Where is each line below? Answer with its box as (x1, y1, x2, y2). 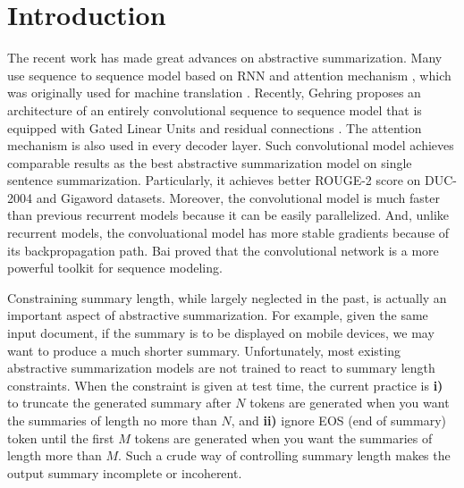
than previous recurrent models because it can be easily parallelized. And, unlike (7, 206, 450, 224)
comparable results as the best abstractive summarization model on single (7, 153, 412, 172)
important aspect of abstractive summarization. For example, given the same (7, 306, 428, 324)
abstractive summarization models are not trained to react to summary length (7, 358, 435, 377)
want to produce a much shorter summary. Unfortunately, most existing (7, 341, 401, 359)
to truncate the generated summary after (7, 393, 232, 412)
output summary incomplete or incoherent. (7, 463, 242, 482)
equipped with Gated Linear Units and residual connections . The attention (7, 118, 422, 137)
